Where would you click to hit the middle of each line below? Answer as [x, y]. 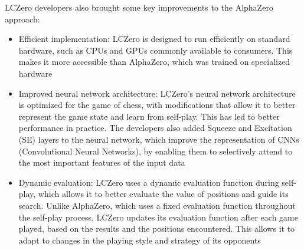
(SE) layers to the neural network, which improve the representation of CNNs [159, 139]
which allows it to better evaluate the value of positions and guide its [163, 194]
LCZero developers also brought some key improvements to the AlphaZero [139, 7]
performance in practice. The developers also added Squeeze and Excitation [155, 128]
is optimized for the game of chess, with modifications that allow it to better [157, 105]
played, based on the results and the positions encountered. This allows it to [157, 228]
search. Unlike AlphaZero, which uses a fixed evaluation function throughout [157, 205]
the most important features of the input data [102, 162]
